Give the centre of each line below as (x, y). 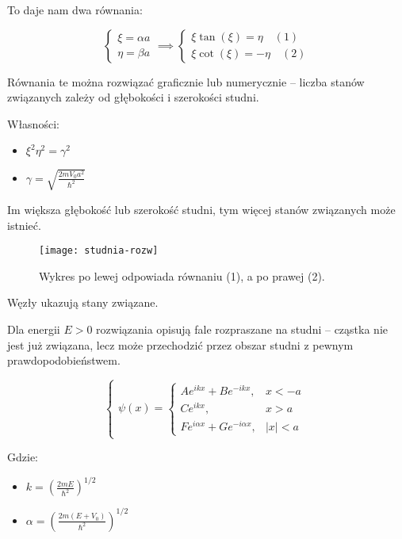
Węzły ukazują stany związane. (83, 302)
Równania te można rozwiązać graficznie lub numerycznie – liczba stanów (186, 81)
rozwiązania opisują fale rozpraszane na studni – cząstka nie (242, 329)
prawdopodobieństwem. (64, 360)
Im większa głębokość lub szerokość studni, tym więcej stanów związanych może (201, 209)
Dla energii (34, 329)
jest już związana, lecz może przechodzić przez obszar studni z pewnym (180, 344)
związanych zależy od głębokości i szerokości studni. (133, 97)
